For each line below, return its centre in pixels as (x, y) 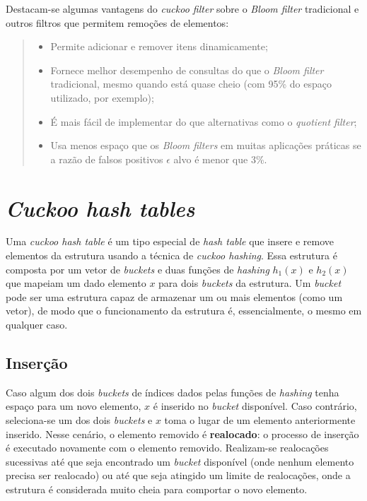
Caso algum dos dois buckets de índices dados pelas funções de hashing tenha (173, 392)
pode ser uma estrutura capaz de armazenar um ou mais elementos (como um (174, 296)
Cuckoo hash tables (100, 208)
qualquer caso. (37, 325)
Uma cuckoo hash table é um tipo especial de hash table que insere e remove (170, 241)
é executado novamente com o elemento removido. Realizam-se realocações (167, 448)
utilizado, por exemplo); (102, 97)
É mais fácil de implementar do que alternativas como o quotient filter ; (204, 121)
